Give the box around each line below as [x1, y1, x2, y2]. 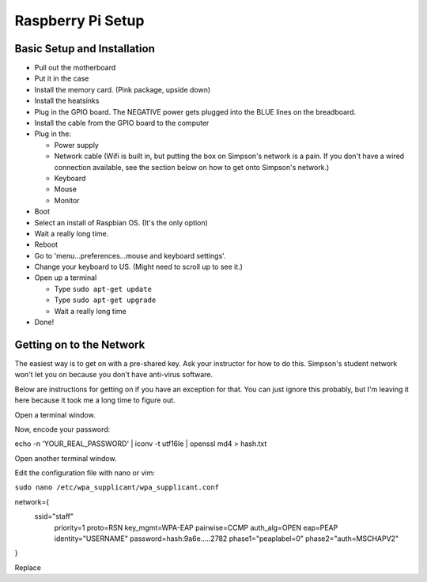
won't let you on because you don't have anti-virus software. [14, 370, 213, 380]
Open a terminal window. [14, 410, 96, 419]
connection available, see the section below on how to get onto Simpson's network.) [54, 162, 330, 172]
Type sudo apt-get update [54, 284, 152, 293]
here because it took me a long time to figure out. [14, 395, 176, 405]
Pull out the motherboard [34, 63, 116, 73]
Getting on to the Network [14, 338, 145, 351]
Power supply [54, 140, 99, 149]
